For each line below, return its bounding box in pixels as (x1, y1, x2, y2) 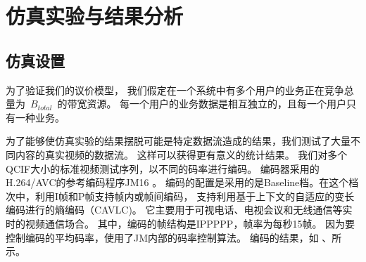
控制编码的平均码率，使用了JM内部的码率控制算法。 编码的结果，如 (6, 230, 319, 244)
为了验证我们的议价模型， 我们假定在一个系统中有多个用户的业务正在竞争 (6, 82, 344, 97)
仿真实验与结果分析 (6, 1, 184, 30)
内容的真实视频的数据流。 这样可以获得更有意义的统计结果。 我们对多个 (15, 147, 348, 162)
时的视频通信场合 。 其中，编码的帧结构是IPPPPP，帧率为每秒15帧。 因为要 (6, 216, 355, 230)
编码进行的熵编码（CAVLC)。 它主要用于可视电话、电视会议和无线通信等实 (6, 202, 353, 217)
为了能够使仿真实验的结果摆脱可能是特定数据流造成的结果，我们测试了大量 (6, 133, 351, 148)
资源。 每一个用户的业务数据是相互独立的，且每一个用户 (87, 96, 347, 111)
